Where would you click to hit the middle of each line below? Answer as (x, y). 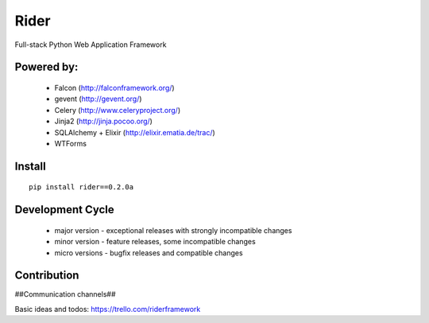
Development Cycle (64, 210)
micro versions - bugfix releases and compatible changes (149, 253)
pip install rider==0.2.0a (81, 187)
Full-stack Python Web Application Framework (91, 45)
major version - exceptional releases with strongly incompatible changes (173, 230)
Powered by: (46, 67)
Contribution (47, 276)
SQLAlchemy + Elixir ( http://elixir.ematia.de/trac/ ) (135, 132)
